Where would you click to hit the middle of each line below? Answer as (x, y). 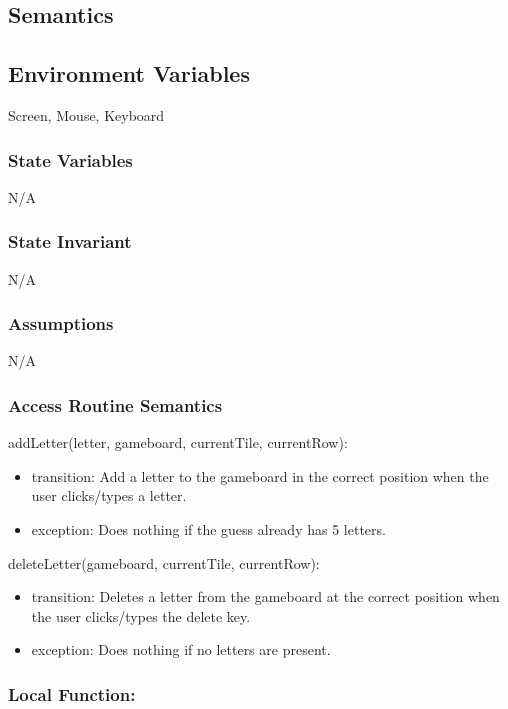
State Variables (70, 159)
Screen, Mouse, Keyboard (86, 114)
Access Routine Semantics (115, 404)
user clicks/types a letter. (109, 495)
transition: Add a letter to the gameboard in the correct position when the (260, 475)
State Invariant (70, 241)
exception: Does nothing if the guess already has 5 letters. (208, 529)
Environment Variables (129, 73)
